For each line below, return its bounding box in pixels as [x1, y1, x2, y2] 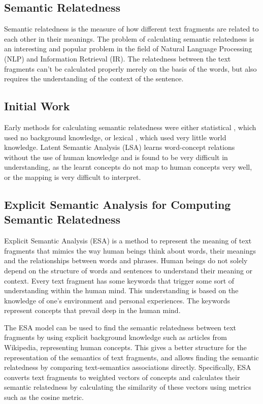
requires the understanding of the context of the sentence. [4, 73, 184, 84]
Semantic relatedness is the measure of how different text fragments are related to [4, 23, 259, 34]
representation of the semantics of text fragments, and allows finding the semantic [4, 352, 259, 362]
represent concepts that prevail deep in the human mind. [4, 305, 181, 316]
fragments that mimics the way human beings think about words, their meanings [4, 245, 256, 256]
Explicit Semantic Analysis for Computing [4, 196, 231, 212]
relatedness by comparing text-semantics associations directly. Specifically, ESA [4, 362, 251, 372]
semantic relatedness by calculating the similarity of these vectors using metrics [4, 382, 251, 392]
